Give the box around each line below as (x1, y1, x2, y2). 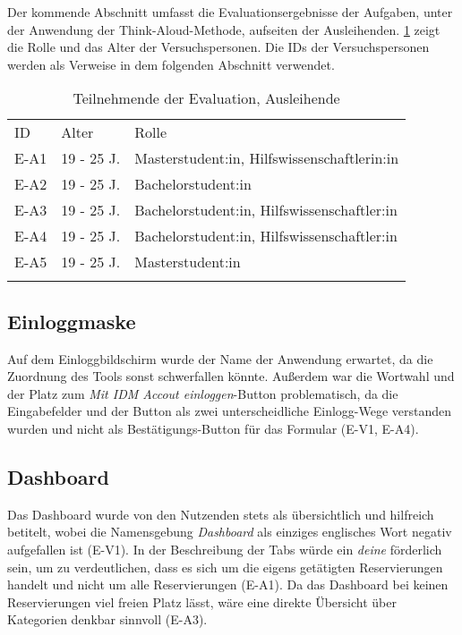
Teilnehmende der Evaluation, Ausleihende (73, 88, 340, 109)
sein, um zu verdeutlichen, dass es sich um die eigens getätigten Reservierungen (7, 557, 443, 576)
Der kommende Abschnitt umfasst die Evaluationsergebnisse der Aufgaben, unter (7, 3, 453, 21)
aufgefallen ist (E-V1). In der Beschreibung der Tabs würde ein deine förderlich (7, 539, 442, 558)
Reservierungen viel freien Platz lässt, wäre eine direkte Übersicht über (7, 592, 397, 611)
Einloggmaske (7, 307, 136, 334)
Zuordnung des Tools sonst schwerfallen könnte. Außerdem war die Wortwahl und (7, 367, 455, 385)
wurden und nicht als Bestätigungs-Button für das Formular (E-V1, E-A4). (7, 419, 419, 437)
